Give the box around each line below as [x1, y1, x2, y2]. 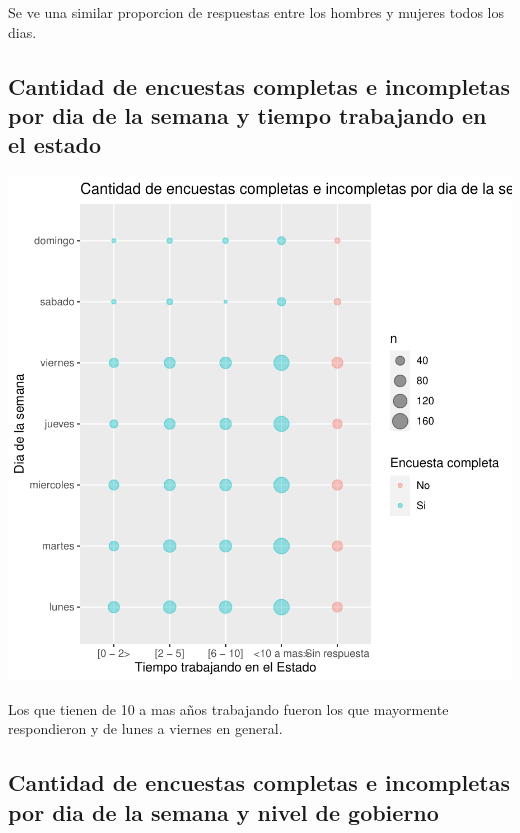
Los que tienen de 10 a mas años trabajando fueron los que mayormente [8, 698, 449, 719]
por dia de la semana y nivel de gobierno [8, 796, 439, 827]
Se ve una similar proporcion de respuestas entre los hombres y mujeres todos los [8, 2, 504, 22]
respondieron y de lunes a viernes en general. [8, 718, 283, 739]
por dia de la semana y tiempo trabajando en [8, 99, 487, 130]
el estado [8, 129, 102, 160]
